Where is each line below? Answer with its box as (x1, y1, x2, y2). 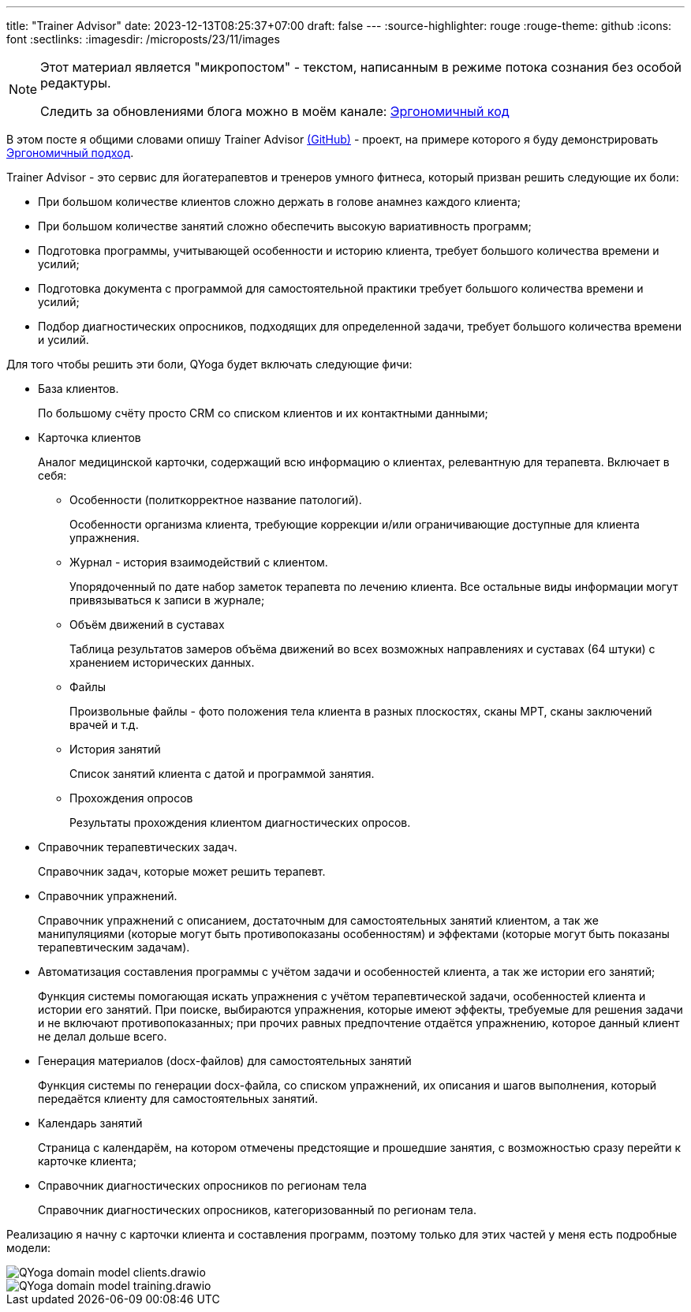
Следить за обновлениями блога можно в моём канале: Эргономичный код (40, 103, 510, 119)
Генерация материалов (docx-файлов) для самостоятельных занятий (38, 1054, 412, 1067)
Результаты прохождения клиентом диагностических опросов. (69, 816, 411, 829)
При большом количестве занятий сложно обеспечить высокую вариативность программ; (38, 219, 532, 233)
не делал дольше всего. (38, 1030, 167, 1043)
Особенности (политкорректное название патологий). (69, 493, 362, 506)
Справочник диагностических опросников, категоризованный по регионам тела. (38, 1203, 476, 1217)
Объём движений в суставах (69, 618, 225, 631)
